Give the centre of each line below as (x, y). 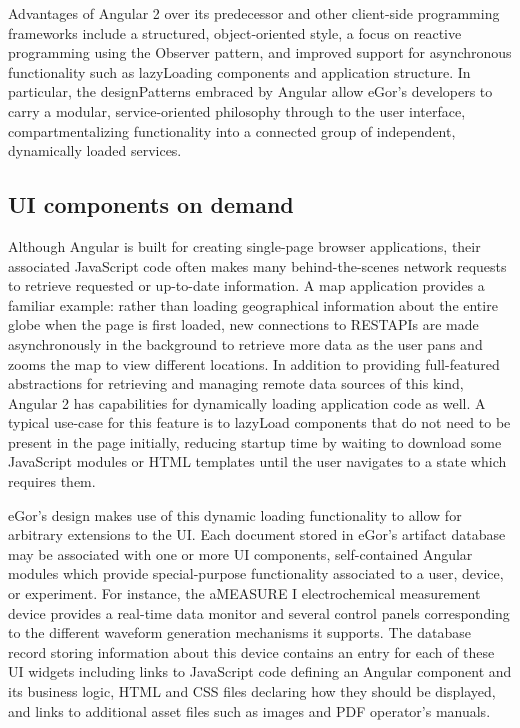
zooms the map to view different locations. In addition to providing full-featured (254, 363)
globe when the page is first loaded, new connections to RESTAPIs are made (243, 324)
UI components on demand (151, 204)
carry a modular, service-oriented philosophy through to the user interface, (237, 110)
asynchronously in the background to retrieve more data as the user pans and (245, 343)
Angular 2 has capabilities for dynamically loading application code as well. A (247, 402)
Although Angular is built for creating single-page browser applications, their (244, 245)
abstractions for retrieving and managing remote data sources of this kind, (236, 383)
